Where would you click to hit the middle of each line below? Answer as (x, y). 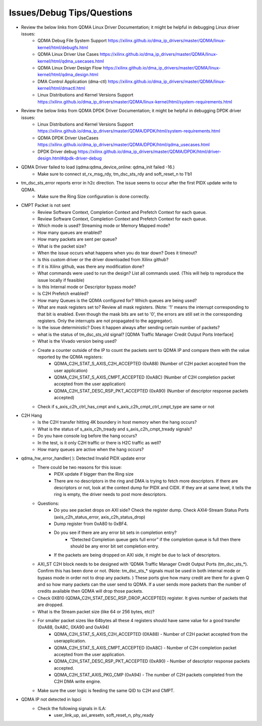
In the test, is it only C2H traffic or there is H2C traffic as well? (99, 443)
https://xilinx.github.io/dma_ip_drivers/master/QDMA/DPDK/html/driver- (149, 151)
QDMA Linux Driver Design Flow (70, 67)
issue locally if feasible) (61, 280)
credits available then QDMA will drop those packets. (90, 591)
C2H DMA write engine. (78, 681)
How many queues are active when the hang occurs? (91, 449)
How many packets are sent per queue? (77, 239)
